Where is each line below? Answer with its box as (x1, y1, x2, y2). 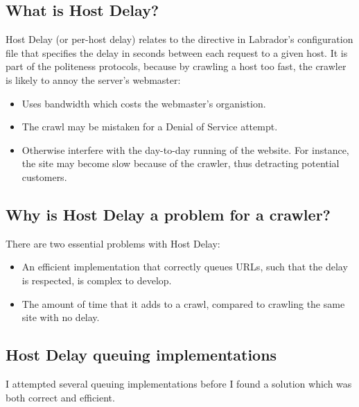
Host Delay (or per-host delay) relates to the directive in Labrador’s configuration (6, 32, 353, 46)
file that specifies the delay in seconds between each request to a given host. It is (6, 45, 348, 60)
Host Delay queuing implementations (6, 344, 277, 365)
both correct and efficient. (6, 390, 115, 404)
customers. (21, 169, 67, 184)
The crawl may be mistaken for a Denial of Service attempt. (21, 119, 278, 134)
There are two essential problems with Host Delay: (6, 236, 220, 250)
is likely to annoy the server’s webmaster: (6, 72, 181, 87)
